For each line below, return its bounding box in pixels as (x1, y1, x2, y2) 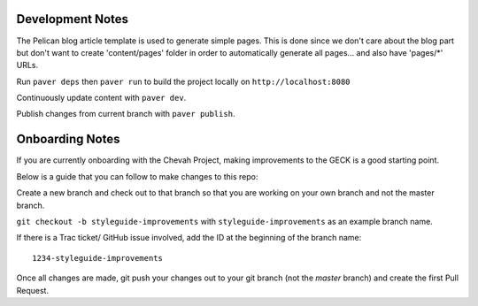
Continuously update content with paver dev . (16, 93, 187, 103)
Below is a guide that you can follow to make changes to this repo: (16, 171, 258, 181)
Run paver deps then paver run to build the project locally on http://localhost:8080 (16, 76, 351, 87)
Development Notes (16, 11, 128, 27)
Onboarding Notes (16, 132, 120, 147)
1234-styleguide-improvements (32, 253, 164, 263)
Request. (16, 285, 49, 295)
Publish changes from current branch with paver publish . (16, 109, 235, 119)
